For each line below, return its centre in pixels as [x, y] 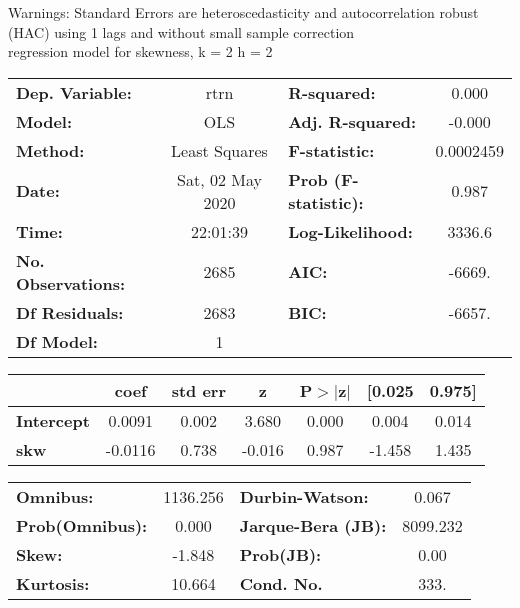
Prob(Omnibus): [82, 525]
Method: [50, 150]
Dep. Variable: [74, 92]
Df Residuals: [70, 312]
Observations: [71, 283]
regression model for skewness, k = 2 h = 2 [140, 51]
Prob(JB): [280, 554]
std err [198, 390]
